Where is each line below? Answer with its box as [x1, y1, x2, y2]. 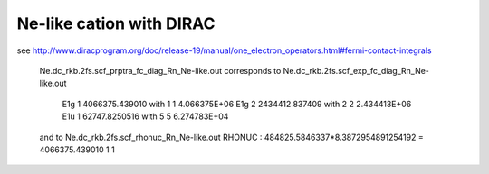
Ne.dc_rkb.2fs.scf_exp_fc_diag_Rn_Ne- [283, 65, 430, 76]
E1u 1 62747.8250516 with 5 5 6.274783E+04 [62, 111, 229, 122]
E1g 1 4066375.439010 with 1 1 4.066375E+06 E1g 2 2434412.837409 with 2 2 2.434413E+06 [62, 98, 412, 109]
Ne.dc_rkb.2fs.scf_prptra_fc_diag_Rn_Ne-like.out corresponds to [39, 65, 282, 76]
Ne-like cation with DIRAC [16, 14, 216, 33]
